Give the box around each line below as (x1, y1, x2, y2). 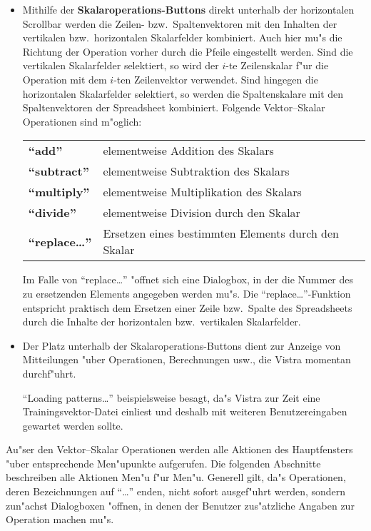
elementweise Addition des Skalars (103, 142, 274, 159)
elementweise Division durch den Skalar (103, 204, 300, 221)
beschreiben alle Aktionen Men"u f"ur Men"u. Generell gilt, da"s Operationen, (6, 470, 346, 485)
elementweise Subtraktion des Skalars (103, 163, 290, 180)
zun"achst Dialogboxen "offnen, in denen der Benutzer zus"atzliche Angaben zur (6, 497, 355, 512)
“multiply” (28, 183, 90, 201)
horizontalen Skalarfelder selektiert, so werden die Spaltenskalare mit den (22, 86, 344, 101)
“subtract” (28, 163, 89, 180)
